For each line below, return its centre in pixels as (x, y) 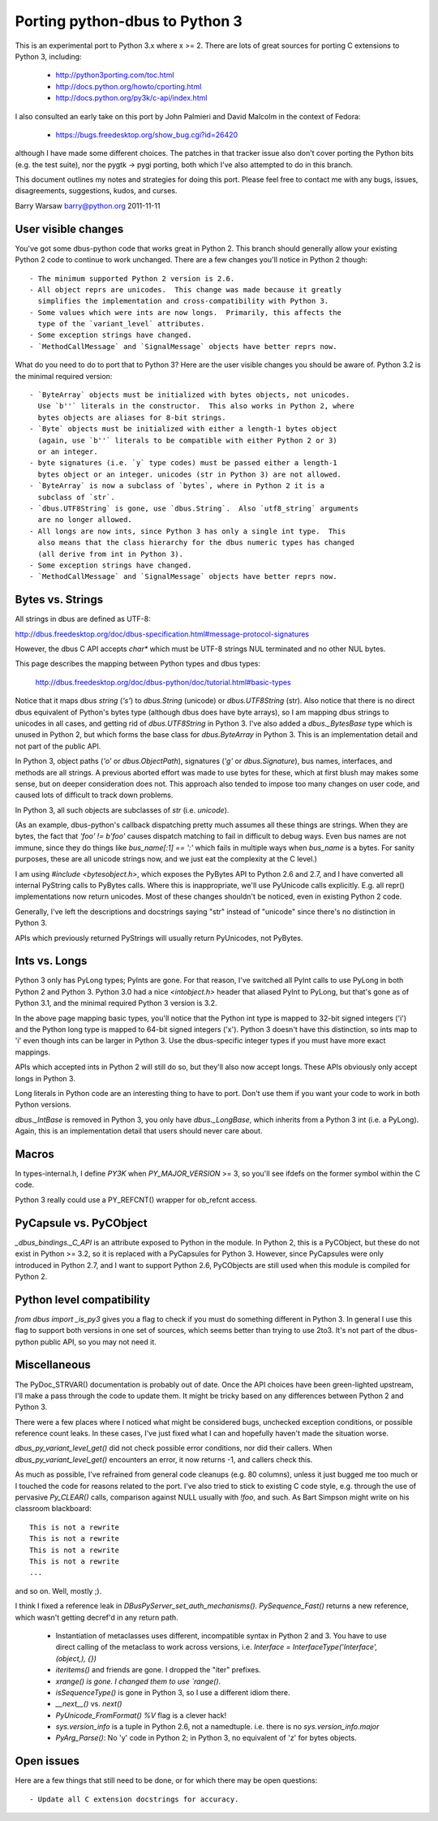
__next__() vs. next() (89, 1704)
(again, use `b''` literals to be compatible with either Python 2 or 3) (187, 440)
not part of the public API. (58, 746)
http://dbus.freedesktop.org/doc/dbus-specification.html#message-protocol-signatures (162, 634)
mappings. (32, 1052)
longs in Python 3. (45, 1078)
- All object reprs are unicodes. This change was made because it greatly (186, 289)
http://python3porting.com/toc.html (115, 75)
